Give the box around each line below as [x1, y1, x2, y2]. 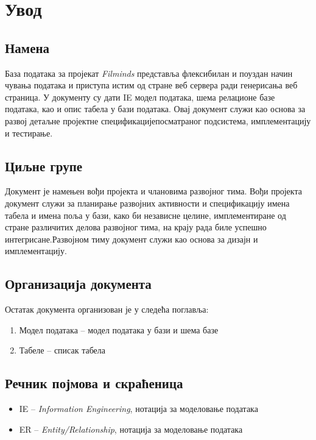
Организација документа [5, 274, 152, 293]
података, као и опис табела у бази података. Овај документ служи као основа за [5, 102, 306, 115]
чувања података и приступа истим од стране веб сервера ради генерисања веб [5, 79, 298, 91]
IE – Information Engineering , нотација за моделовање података [19, 402, 258, 415]
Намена [5, 38, 50, 57]
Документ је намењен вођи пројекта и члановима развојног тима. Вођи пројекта [5, 185, 302, 197]
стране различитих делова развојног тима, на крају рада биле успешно [5, 221, 267, 233]
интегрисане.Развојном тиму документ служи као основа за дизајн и [5, 232, 258, 245]
